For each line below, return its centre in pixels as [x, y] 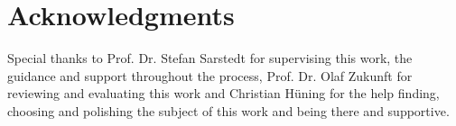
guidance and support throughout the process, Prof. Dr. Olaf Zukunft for [210, 75]
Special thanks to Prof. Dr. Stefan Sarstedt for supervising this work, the [210, 58]
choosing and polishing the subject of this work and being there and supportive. [228, 110]
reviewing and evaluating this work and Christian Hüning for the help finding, [223, 93]
